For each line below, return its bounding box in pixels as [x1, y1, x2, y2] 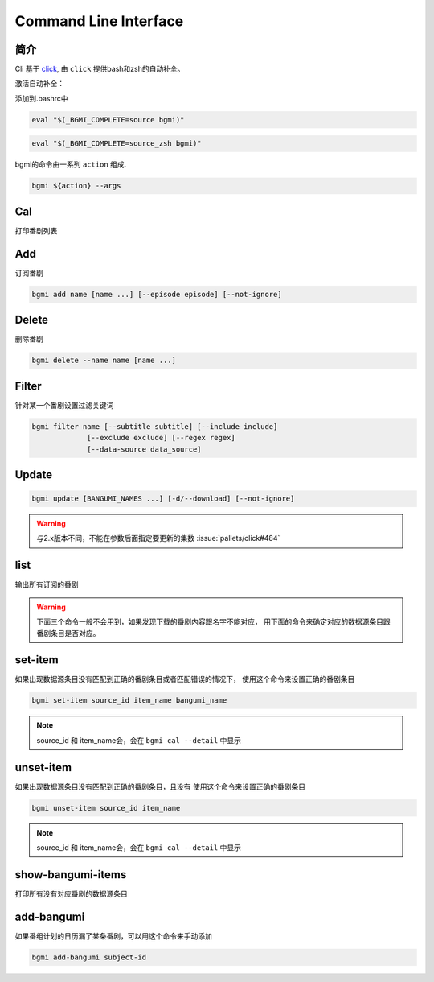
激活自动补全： [14, 79, 64, 89]
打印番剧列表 [14, 225, 58, 235]
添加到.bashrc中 [14, 93, 68, 103]
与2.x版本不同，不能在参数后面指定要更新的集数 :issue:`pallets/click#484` [36, 534, 280, 543]
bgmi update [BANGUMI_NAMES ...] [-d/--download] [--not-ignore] [31, 494, 295, 503]
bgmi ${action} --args [31, 181, 121, 191]
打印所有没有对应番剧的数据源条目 [14, 889, 128, 898]
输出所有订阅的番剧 [14, 580, 79, 589]
